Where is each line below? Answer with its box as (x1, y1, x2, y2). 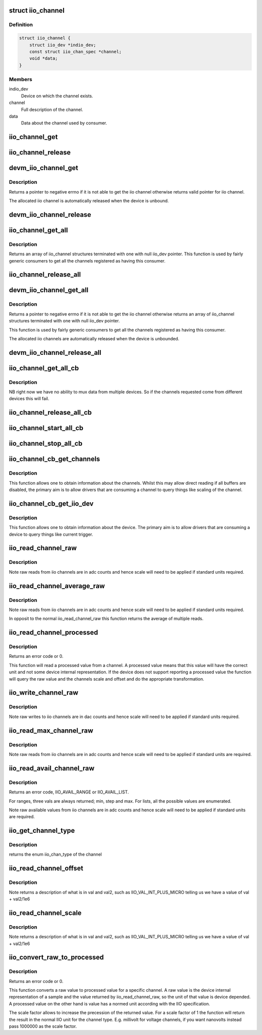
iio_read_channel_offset (9, 864, 83, 873)
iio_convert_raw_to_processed (9, 953, 104, 962)
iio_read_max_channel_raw (9, 726, 94, 735)
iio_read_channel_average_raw (9, 581, 105, 590)
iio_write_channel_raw (9, 688, 79, 697)
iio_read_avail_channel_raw (9, 764, 95, 772)
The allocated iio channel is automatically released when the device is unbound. (9, 198, 169, 204)
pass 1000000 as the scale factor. (9, 1023, 77, 1029)
